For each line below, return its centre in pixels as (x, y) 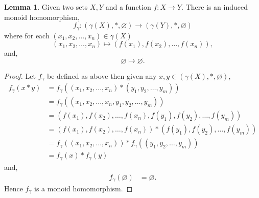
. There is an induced (214, 7)
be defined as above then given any (102, 75)
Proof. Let (20, 75)
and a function (128, 7)
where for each (27, 35)
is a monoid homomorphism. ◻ (84, 188)
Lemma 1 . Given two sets (46, 7)
